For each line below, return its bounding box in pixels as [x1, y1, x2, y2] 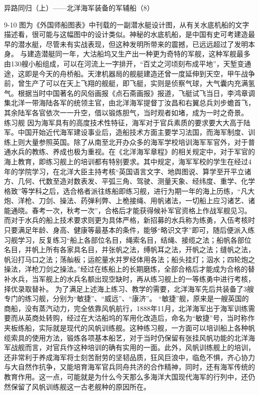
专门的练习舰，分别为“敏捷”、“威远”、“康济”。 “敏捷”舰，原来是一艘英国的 [4, 293, 249, 304]
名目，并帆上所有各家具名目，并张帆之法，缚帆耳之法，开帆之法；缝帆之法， [4, 244, 255, 255]
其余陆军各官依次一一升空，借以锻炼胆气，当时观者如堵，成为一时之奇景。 [4, 107, 248, 117]
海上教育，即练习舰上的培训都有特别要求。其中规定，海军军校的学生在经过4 [4, 156, 252, 166]
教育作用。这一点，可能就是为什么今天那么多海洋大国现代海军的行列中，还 [4, 371, 248, 382]
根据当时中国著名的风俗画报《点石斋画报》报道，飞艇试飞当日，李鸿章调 [17, 87, 255, 98]
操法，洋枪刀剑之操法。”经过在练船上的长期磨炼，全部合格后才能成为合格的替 [4, 264, 255, 274]
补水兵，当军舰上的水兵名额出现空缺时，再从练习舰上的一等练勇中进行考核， [4, 274, 255, 284]
